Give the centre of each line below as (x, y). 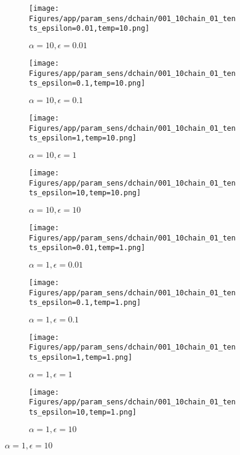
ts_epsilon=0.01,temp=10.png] (89, 29)
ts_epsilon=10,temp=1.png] (83, 413)
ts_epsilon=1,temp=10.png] (83, 138)
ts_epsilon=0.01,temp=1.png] (87, 248)
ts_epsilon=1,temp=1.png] (81, 358)
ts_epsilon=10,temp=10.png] (85, 193)
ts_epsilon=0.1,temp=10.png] (87, 83)
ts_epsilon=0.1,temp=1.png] (85, 303)
